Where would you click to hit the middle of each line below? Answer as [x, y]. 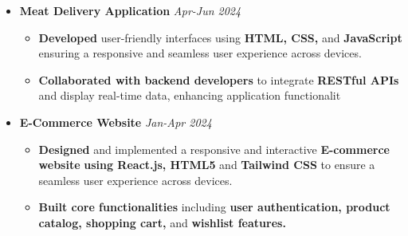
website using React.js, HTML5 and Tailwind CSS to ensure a [207, 165]
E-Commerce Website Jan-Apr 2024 [116, 122]
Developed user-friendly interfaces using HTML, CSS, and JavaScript [220, 37]
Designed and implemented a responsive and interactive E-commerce [214, 149]
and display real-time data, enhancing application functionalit [190, 95]
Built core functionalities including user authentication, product [214, 207]
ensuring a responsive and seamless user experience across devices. [200, 53]
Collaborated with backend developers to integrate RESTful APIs [219, 79]
